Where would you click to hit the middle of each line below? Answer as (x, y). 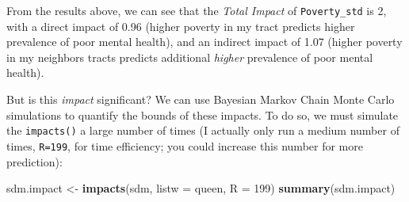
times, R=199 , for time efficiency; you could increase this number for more (185, 145)
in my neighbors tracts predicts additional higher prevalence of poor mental (190, 57)
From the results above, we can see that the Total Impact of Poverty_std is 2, (197, 10)
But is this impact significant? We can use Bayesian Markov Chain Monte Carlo (201, 99)
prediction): (34, 161)
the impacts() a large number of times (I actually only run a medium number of (203, 130)
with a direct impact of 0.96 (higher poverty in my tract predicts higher (181, 26)
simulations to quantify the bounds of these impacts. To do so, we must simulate (203, 114)
